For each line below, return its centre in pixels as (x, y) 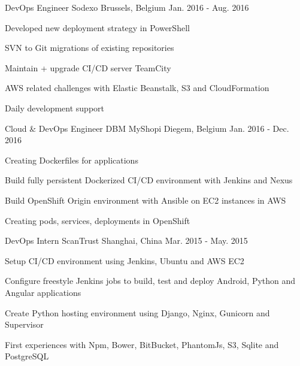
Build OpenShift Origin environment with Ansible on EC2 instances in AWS (146, 200)
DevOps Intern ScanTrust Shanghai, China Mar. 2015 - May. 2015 (126, 241)
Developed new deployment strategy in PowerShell (97, 27)
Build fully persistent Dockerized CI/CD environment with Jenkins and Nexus (149, 180)
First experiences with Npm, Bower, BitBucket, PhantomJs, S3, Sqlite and (142, 344)
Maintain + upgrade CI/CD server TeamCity (88, 67)
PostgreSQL (27, 356)
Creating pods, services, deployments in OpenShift (98, 220)
